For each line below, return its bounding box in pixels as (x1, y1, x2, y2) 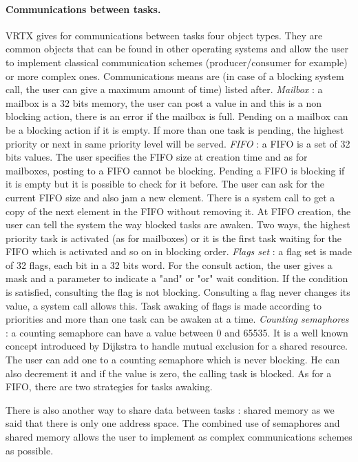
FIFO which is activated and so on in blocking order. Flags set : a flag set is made (6, 244, 352, 259)
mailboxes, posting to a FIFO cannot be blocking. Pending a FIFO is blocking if (6, 163, 345, 177)
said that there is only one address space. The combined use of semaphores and (6, 416, 340, 430)
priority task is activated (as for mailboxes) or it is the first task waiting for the (6, 230, 342, 245)
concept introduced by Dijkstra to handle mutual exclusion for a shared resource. (6, 339, 348, 353)
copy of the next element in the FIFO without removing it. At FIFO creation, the (6, 203, 351, 218)
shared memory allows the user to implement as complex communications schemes (6, 430, 352, 444)
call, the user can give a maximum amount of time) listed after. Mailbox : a (6, 82, 323, 97)
